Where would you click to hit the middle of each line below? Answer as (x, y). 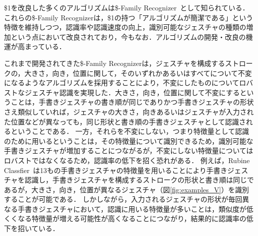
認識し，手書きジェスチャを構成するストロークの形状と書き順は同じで (139, 180)
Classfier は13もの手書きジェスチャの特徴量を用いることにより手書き (116, 170)
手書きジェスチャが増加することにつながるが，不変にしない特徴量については (129, 150)
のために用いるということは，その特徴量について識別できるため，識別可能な (129, 141)
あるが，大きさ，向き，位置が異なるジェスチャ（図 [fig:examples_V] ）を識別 (127, 189)
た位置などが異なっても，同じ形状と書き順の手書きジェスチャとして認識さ (125, 121)
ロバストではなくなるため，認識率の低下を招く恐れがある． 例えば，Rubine (127, 160)
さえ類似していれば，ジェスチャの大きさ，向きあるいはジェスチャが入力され (129, 111)
